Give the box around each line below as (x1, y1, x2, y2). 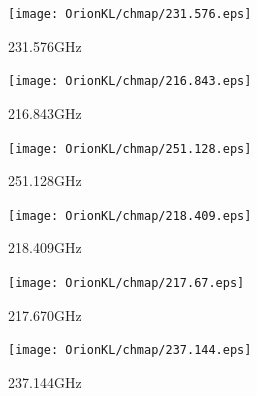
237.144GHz (8, 371, 82, 392)
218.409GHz (8, 237, 82, 258)
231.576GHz (8, 35, 82, 56)
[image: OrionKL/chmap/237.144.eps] (8, 343, 252, 358)
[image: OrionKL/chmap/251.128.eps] (8, 141, 252, 156)
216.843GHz (8, 102, 82, 123)
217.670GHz (8, 304, 82, 325)
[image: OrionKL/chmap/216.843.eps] (8, 74, 252, 89)
